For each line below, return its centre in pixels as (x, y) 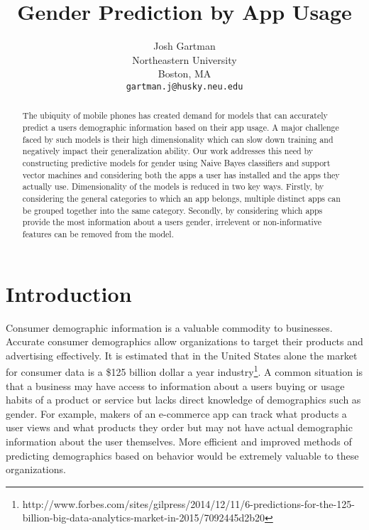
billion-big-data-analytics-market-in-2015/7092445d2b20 (144, 518)
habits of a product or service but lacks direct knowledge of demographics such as (183, 400)
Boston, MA (184, 74)
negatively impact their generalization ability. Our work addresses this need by (168, 151)
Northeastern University (184, 59)
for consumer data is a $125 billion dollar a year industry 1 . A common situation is (184, 371)
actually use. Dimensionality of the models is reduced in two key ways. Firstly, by (173, 186)
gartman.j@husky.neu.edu (184, 86)
